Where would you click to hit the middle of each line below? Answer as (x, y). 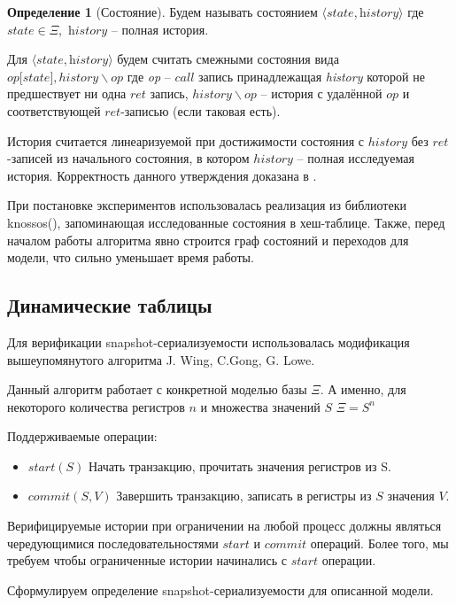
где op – (149, 76)
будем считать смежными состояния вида (228, 59)
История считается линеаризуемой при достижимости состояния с (185, 140)
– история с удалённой (321, 93)
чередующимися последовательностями (113, 543)
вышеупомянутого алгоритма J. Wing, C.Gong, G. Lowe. (161, 359)
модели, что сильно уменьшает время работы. (131, 257)
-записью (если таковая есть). (201, 110)
